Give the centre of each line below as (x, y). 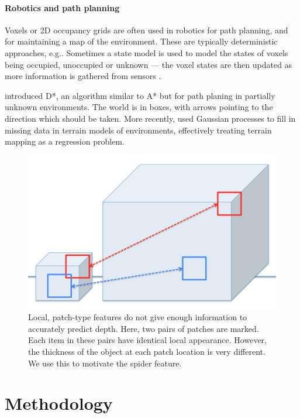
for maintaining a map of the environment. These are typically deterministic (141, 41)
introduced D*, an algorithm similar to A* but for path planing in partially (140, 95)
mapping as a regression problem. (65, 141)
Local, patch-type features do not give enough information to (138, 317)
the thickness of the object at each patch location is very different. (147, 351)
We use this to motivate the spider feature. (105, 363)
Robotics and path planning (62, 7)
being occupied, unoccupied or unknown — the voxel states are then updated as (149, 64)
